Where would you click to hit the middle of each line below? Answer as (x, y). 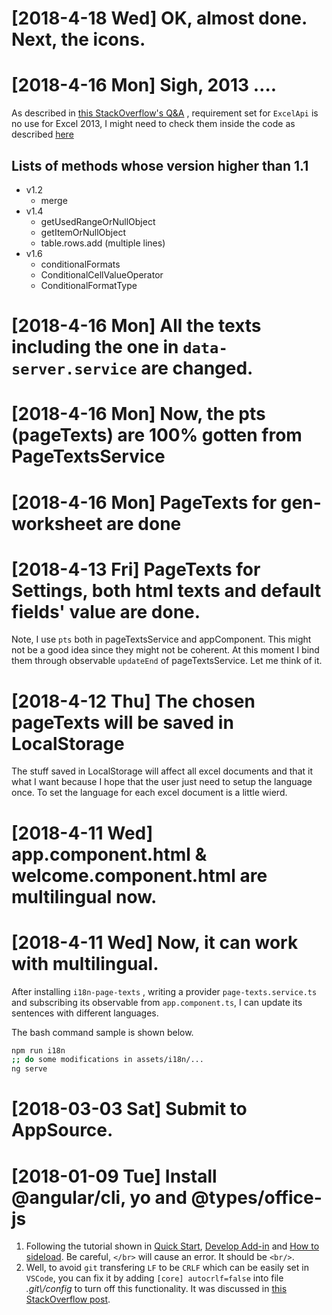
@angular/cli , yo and (99, 1197)
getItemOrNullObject (83, 232)
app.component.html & (109, 854)
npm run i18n (38, 1050)
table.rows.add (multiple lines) (103, 243)
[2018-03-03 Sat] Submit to (129, 1109)
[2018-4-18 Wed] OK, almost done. (159, 18)
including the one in (95, 347)
